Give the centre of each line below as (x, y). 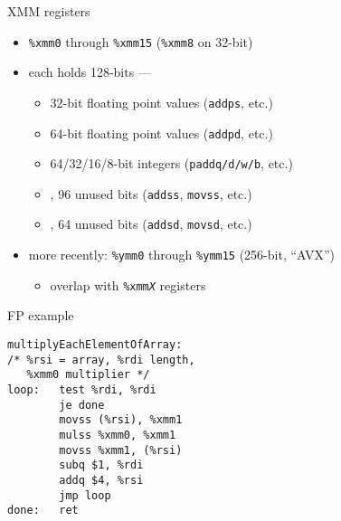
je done (82, 405)
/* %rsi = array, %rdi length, (101, 360)
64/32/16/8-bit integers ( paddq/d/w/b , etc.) (171, 163)
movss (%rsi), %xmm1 (121, 420)
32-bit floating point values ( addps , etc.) (161, 102)
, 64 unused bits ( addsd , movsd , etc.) (151, 224)
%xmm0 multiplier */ (88, 375)
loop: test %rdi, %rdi (82, 390)
